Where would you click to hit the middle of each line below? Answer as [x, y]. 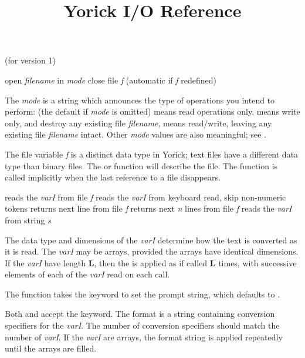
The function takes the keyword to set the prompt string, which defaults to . [143, 294]
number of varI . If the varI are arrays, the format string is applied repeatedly [144, 337]
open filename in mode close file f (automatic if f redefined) [111, 80]
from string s [28, 220]
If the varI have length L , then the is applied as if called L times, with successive [151, 262]
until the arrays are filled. [51, 348]
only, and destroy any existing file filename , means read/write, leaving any [138, 123]
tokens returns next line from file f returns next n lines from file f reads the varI [148, 208]
